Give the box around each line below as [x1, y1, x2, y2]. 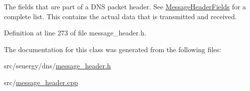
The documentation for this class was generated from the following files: [4, 44, 221, 54]
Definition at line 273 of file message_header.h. [4, 28, 146, 38]
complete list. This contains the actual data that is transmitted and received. [4, 11, 237, 21]
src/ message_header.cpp [4, 77, 78, 87]
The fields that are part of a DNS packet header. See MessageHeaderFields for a [4, 1, 246, 11]
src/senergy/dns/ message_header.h [4, 61, 111, 71]
